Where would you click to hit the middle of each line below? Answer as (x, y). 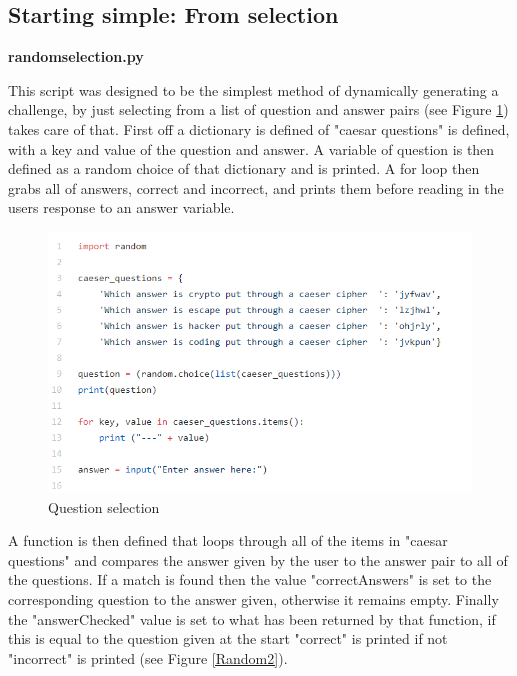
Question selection (104, 506)
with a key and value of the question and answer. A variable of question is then (251, 148)
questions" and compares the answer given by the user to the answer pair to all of (258, 559)
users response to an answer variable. (121, 207)
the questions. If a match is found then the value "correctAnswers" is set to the (250, 579)
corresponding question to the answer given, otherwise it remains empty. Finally (253, 599)
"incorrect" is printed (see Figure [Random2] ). (148, 657)
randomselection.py (76, 56)
